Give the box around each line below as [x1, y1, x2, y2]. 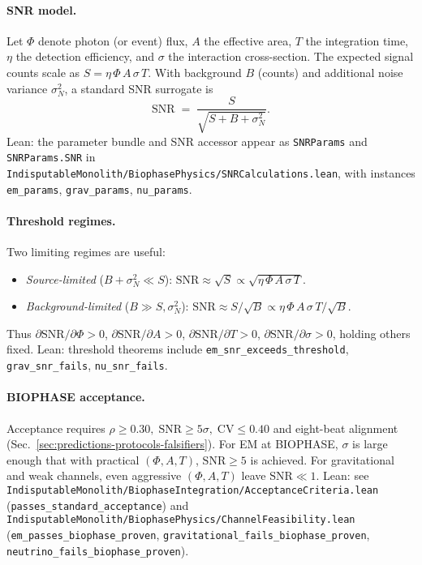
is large [352, 435, 388, 452]
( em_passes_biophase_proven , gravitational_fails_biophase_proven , [6, 525, 370, 542]
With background [154, 63, 242, 80]
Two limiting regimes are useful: [6, 243, 166, 260]
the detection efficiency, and [15, 48, 154, 65]
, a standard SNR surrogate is [64, 79, 213, 96]
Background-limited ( [25, 297, 130, 315]
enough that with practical [6, 451, 140, 468]
